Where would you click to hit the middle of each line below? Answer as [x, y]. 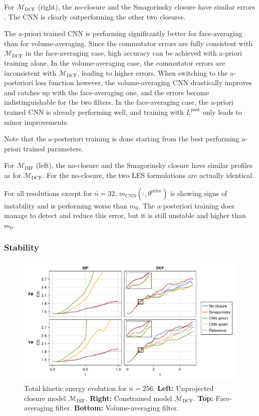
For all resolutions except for [48, 193]
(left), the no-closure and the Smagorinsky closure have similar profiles [145, 165]
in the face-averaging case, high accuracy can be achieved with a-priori [134, 53]
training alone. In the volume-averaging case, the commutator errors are [115, 62]
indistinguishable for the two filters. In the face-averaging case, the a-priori [119, 102]
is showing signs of [199, 193]
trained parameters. [53, 148]
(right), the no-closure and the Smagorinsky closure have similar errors [146, 7]
